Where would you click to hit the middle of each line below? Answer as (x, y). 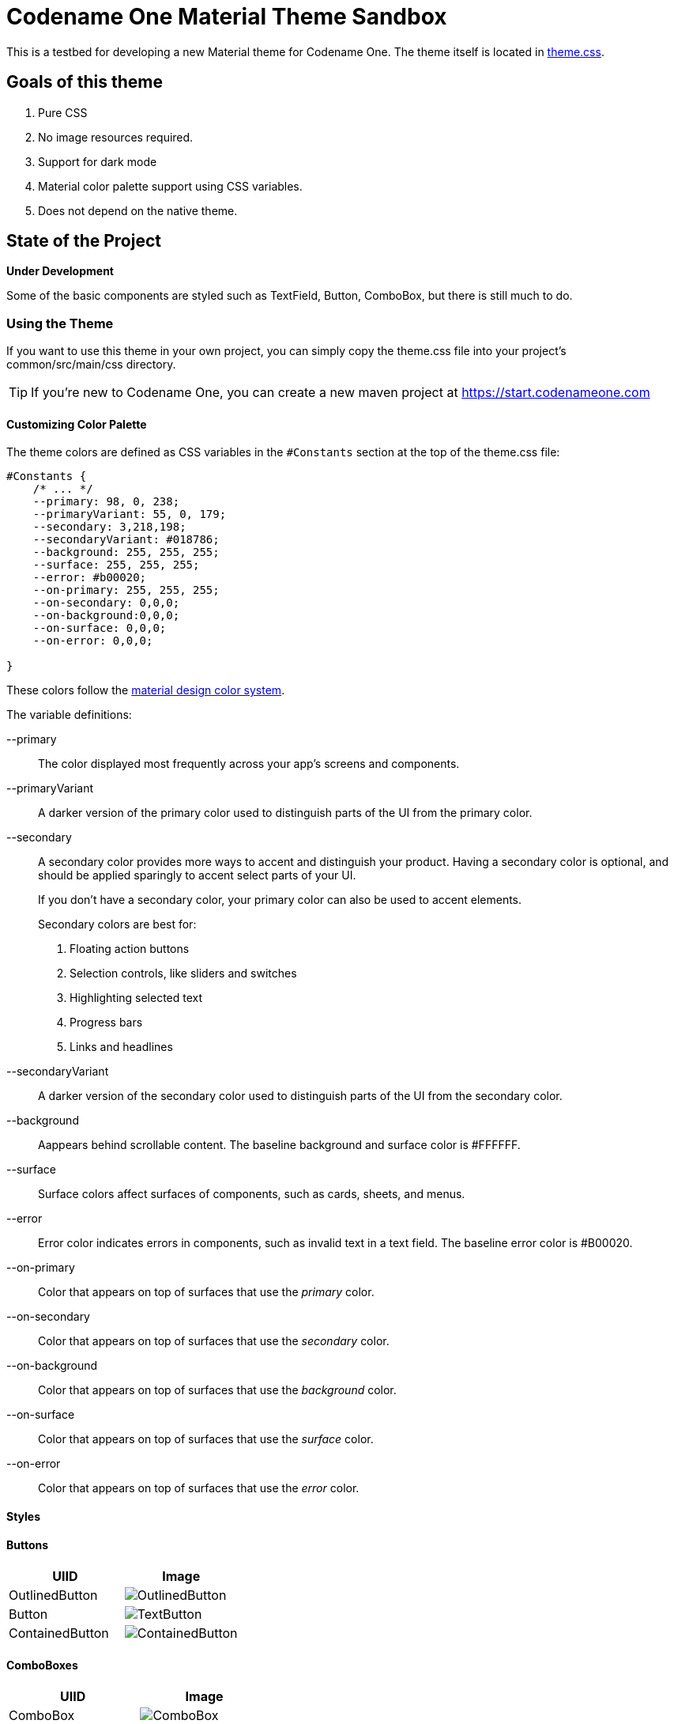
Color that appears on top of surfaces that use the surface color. (206, 1439)
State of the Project (84, 241)
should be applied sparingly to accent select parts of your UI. (197, 875)
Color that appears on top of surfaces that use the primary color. (206, 1292)
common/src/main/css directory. (91, 365)
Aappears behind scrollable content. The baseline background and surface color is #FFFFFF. (279, 1145)
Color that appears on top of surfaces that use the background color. (217, 1390)
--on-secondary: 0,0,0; (106, 603)
